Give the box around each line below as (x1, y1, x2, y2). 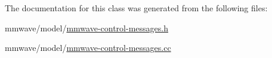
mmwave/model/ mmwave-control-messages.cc (5, 41, 171, 54)
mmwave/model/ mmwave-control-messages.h (5, 21, 168, 34)
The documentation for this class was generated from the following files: (5, 2, 268, 14)
